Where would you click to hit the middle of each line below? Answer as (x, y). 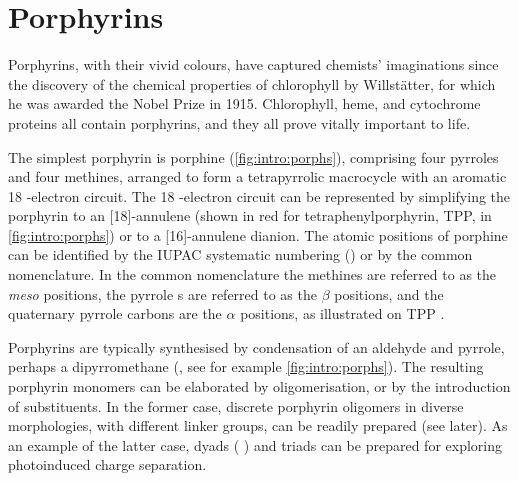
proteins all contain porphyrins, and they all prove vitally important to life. (239, 122)
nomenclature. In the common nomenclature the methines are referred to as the (252, 274)
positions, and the (389, 293)
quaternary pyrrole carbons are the (115, 313)
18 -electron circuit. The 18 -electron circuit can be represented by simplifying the (259, 195)
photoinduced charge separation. (107, 464)
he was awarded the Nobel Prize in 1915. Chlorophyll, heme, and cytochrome (244, 103)
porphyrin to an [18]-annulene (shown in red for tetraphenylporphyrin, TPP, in (250, 215)
